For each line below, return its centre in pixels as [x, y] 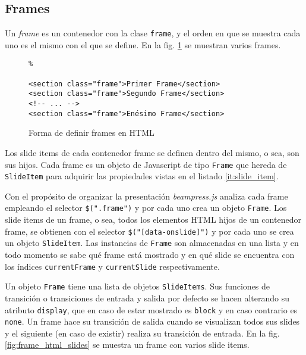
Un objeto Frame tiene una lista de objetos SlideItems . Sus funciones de [138, 286]
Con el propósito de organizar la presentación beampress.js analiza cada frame [146, 196]
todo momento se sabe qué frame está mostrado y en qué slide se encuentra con [150, 255]
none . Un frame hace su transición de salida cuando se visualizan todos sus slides [152, 321]
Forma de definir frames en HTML [92, 133]
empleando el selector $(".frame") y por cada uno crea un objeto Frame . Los [146, 208]
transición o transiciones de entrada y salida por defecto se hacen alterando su [147, 298]
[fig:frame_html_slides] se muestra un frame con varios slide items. [127, 345]
